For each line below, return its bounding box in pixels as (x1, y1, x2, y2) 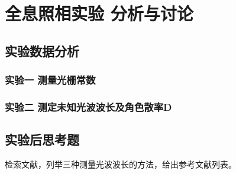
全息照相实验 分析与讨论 (5, 1, 193, 25)
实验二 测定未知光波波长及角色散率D (5, 99, 172, 114)
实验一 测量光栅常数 (5, 73, 96, 87)
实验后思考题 (5, 130, 79, 149)
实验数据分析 (5, 41, 79, 60)
